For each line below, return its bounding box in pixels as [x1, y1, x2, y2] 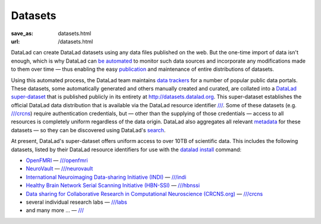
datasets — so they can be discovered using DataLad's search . [11, 126, 166, 133]
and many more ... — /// [26, 207, 84, 214]
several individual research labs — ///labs [26, 198, 127, 206]
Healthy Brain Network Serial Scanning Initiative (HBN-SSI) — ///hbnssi [26, 182, 200, 189]
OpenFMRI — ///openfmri [26, 157, 89, 164]
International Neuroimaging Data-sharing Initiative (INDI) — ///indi [26, 173, 187, 181]
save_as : [11, 30, 34, 37]
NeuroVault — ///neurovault [26, 165, 93, 172]
